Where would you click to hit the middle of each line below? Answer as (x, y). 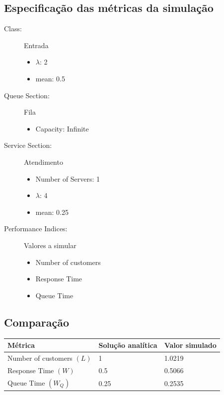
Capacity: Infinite (62, 128)
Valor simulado (190, 345)
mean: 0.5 (50, 78)
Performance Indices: (36, 229)
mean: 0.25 (52, 212)
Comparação (37, 322)
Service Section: (28, 145)
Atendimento (43, 162)
